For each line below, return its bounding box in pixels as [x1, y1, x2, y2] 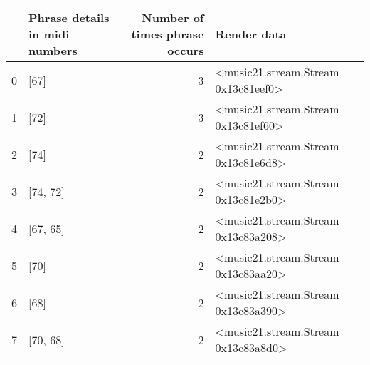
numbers [28, 42, 78, 58]
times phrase [131, 26, 204, 42]
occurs [167, 42, 204, 58]
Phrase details [28, 9, 110, 26]
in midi [28, 26, 70, 42]
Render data [215, 26, 287, 42]
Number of [142, 9, 204, 26]
